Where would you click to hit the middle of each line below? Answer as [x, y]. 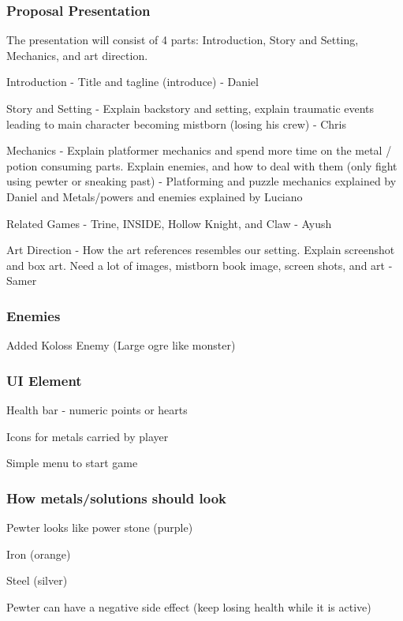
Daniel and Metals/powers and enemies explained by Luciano [155, 196]
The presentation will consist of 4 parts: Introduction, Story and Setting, [183, 40]
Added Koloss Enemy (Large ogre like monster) [121, 345]
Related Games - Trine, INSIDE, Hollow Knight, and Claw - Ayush [169, 223]
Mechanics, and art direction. [77, 55]
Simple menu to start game [72, 463]
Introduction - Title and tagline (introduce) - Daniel [132, 82]
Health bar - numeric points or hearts [97, 409]
